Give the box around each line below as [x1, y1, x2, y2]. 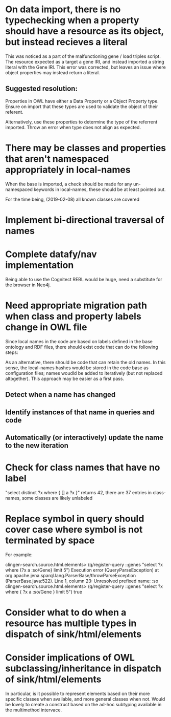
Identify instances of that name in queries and [5, 408, 155, 416]
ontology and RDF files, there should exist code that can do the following [5, 344, 158, 350]
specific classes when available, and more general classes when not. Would [5, 695, 165, 702]
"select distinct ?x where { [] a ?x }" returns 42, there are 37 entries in [5, 489, 152, 495]
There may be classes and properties [5, 142, 166, 154]
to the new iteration [5, 441, 69, 450]
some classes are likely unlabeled [21, 495, 93, 501]
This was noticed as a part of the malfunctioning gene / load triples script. [5, 53, 161, 59]
